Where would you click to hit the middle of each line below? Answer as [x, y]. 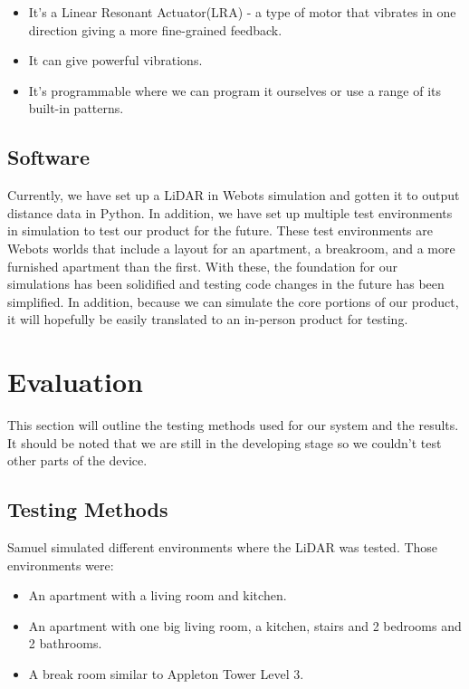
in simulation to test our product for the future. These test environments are [220, 230]
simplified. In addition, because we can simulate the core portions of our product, [233, 301]
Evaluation [75, 382]
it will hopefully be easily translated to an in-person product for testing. [208, 319]
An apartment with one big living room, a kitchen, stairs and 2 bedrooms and [245, 625]
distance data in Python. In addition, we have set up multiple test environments [230, 212]
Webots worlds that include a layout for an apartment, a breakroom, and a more [231, 248]
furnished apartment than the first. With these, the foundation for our [203, 266]
